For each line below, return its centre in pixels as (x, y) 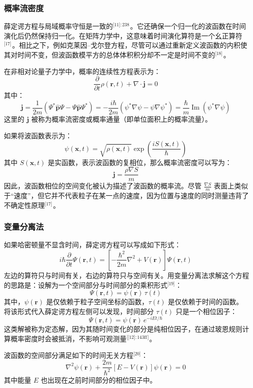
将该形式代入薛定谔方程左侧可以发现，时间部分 (79, 311)
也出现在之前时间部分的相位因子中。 (99, 379)
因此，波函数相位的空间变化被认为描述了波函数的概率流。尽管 (103, 186)
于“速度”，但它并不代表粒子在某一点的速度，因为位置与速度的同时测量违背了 (126, 195)
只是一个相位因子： (206, 311)
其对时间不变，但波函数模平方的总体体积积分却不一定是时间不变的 (109, 55)
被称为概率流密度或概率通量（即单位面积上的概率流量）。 (122, 119)
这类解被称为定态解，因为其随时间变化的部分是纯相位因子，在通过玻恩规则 (123, 329)
